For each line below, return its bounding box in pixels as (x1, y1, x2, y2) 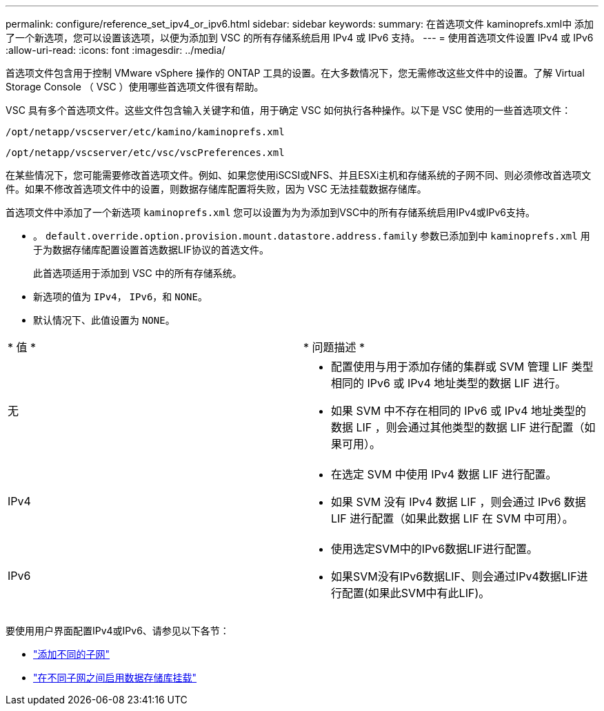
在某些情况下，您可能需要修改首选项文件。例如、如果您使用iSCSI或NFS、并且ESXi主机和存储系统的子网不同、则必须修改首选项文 (6, 169, 592, 181)
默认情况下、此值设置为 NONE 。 (33, 314, 175, 326)
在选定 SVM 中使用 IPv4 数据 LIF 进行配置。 (331, 467, 557, 481)
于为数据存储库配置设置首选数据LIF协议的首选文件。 (33, 244, 269, 255)
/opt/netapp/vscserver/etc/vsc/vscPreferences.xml (6, 147, 285, 158)
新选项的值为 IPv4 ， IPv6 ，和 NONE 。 (33, 291, 208, 302)
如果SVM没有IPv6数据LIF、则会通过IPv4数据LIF (331, 569, 577, 583)
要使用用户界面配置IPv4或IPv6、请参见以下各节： (6, 625, 230, 636)
